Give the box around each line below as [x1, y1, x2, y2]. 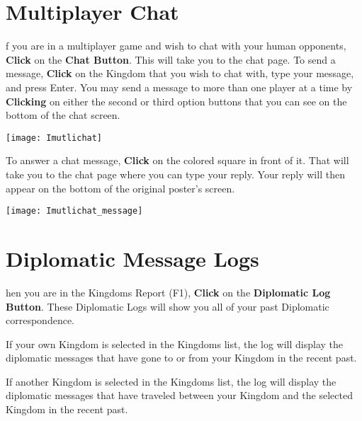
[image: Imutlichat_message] [6, 206, 143, 217]
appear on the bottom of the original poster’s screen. [6, 180, 235, 195]
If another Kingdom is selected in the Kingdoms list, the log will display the [6, 374, 336, 388]
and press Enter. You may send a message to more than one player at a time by [6, 79, 353, 94]
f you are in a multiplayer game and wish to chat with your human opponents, [6, 38, 346, 53]
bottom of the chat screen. [6, 108, 120, 122]
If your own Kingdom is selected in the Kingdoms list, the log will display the [6, 336, 344, 351]
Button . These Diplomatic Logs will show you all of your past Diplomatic [6, 299, 329, 313]
